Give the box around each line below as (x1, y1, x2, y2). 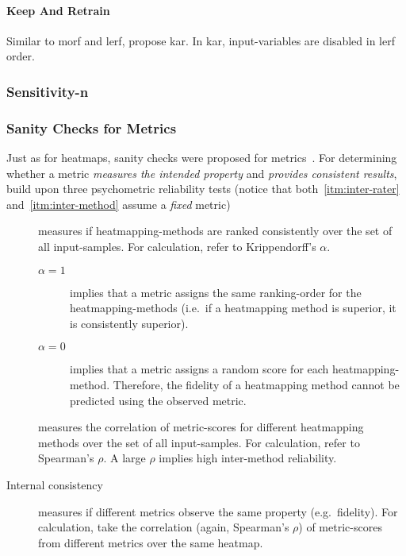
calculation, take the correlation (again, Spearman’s (38, 519, 289, 535)
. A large (103, 450, 146, 466)
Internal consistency (6, 476, 103, 492)
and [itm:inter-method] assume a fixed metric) (6, 195, 231, 212)
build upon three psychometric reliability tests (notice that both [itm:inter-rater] (6, 180, 400, 197)
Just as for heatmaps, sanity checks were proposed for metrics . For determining (6, 149, 397, 166)
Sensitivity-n (6, 81, 89, 101)
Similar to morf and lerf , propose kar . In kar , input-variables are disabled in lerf (6, 32, 395, 48)
